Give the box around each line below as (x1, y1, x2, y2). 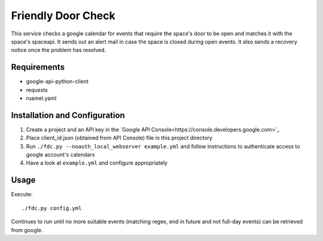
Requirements (11, 62, 65, 72)
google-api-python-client (26, 78, 89, 85)
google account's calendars (26, 151, 95, 158)
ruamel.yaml (26, 94, 57, 102)
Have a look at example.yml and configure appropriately (26, 159, 167, 167)
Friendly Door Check (11, 9, 116, 22)
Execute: (11, 191, 33, 198)
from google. (11, 226, 43, 233)
